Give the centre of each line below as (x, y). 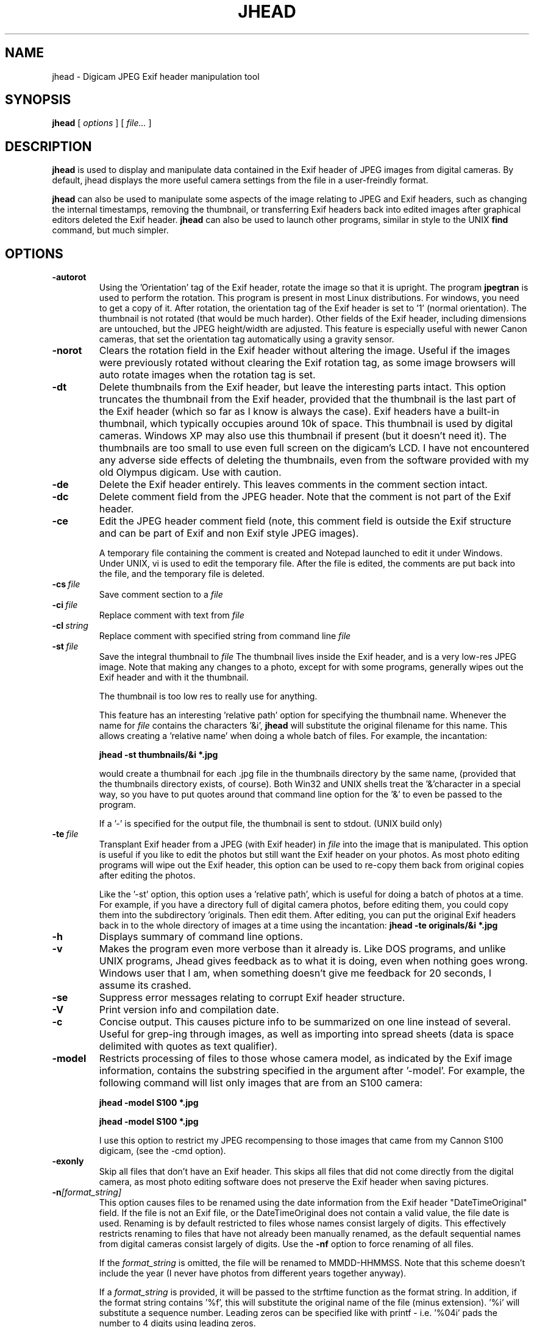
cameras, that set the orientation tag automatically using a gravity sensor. (247, 339)
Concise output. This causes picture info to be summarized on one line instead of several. (305, 1022)
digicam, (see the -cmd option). (162, 1151)
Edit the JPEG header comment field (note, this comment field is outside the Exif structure (305, 521)
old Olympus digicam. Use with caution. (190, 472)
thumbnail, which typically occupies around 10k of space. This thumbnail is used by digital (306, 424)
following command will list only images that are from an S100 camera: (261, 1083)
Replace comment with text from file (172, 615)
